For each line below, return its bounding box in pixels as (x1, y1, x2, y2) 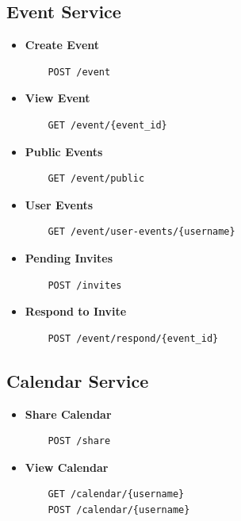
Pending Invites (25, 249, 113, 266)
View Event (25, 90, 90, 106)
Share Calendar (25, 405, 112, 422)
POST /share (48, 435, 111, 447)
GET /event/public (48, 173, 145, 185)
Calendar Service (6, 368, 149, 393)
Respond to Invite (25, 303, 127, 320)
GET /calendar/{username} (48, 488, 185, 500)
